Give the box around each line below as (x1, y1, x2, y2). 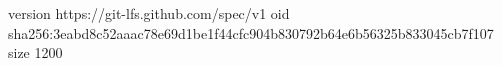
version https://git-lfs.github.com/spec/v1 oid (8, 3, 290, 23)
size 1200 (8, 42, 63, 63)
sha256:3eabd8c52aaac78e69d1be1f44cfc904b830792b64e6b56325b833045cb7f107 (8, 22, 494, 43)
